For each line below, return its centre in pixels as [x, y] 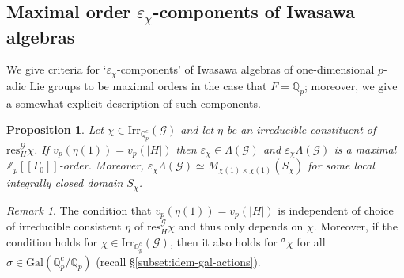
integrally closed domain [65, 183]
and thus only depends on [241, 226]
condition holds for [52, 241]
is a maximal [365, 149]
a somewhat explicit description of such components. [134, 103]
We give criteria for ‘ [57, 69]
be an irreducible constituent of [302, 129]
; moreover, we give [351, 85]
